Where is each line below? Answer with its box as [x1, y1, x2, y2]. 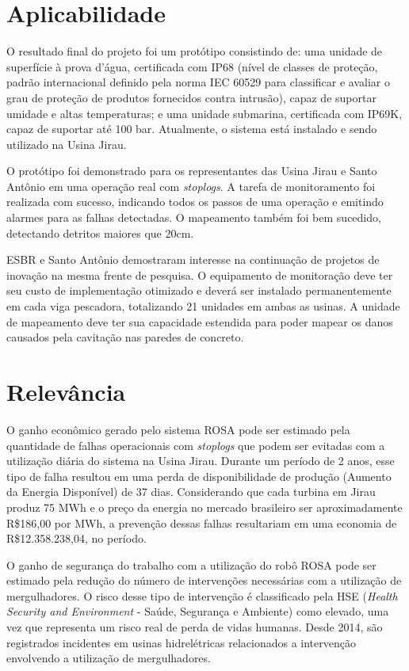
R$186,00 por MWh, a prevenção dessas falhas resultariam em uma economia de [6, 514, 397, 531]
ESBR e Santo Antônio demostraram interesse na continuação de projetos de [6, 251, 380, 268]
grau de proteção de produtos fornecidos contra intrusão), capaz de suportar [6, 89, 377, 105]
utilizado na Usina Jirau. [6, 135, 127, 152]
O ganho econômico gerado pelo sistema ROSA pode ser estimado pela [6, 421, 350, 437]
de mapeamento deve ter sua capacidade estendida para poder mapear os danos [6, 313, 393, 330]
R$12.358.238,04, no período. [6, 530, 147, 547]
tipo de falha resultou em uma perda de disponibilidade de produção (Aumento [6, 467, 392, 484]
